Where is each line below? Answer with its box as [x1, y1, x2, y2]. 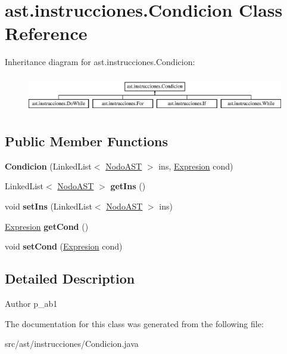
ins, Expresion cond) [158, 159, 233, 172]
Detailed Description [5, 269, 135, 288]
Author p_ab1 [5, 297, 58, 309]
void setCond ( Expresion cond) [5, 240, 123, 253]
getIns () [110, 180, 146, 192]
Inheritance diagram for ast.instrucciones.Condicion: [5, 56, 195, 68]
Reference [5, 21, 88, 45]
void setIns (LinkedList [5, 200, 92, 213]
